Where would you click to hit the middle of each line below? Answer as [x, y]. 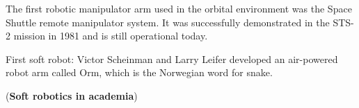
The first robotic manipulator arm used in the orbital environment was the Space [179, 8]
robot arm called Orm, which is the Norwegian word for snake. [139, 72]
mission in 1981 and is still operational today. [111, 36]
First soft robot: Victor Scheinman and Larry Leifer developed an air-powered [172, 58]
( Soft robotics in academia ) [72, 95]
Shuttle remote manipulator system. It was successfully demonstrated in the [168, 22]
